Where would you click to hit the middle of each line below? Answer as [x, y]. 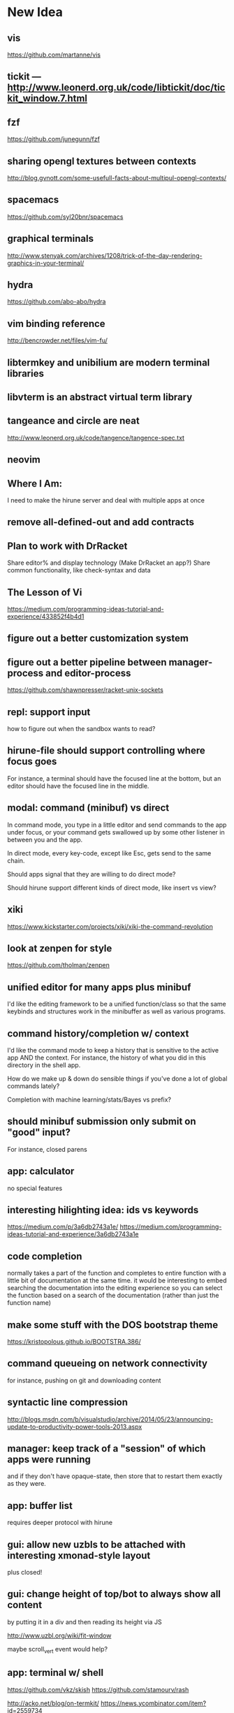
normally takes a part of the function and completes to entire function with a [117, 1273]
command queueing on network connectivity [108, 1364]
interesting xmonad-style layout [79, 1555]
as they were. [27, 1484]
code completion [45, 1256]
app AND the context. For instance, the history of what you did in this [107, 1057]
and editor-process [88, 673]
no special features [35, 1188]
